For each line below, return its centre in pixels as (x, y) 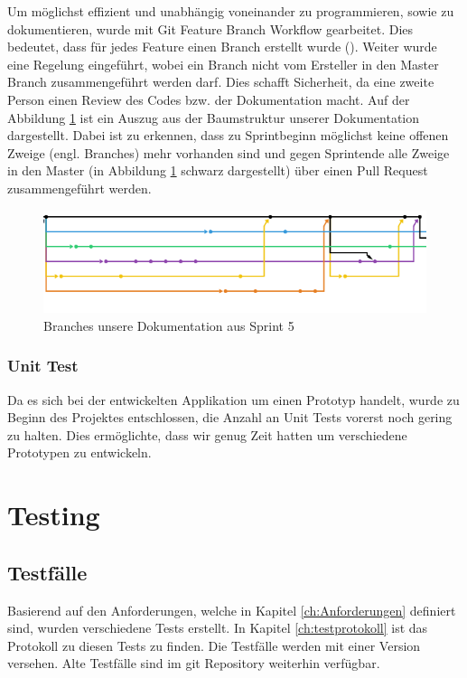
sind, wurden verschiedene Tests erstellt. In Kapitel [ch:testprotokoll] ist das (218, 628)
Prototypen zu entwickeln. (79, 452)
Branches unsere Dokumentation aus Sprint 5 (169, 325)
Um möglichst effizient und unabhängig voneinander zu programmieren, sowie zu (231, 11)
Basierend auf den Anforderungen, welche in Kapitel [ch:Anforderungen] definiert (232, 610)
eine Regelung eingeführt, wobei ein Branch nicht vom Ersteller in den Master (223, 64)
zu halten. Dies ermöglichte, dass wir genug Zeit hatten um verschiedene (207, 434)
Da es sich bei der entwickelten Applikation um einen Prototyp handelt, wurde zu (233, 399)
